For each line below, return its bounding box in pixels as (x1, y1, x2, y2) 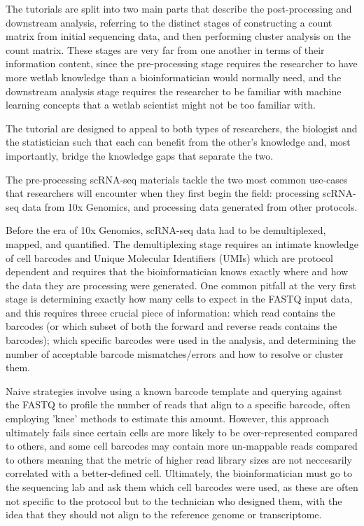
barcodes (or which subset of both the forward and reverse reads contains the (6, 319, 337, 333)
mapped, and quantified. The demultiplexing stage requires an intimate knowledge (6, 236, 358, 251)
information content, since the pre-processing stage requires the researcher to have (6, 56, 358, 71)
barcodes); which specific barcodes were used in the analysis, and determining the (6, 333, 356, 347)
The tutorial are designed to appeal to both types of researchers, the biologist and (6, 120, 358, 135)
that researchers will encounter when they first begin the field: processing (6, 186, 320, 200)
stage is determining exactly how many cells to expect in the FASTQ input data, (6, 291, 353, 306)
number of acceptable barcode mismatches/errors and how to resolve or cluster (6, 346, 344, 361)
